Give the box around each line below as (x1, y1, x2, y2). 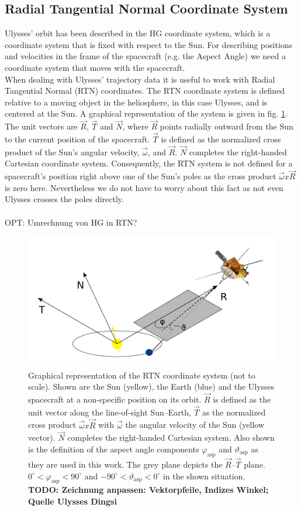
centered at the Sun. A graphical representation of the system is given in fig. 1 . (5, 107, 288, 120)
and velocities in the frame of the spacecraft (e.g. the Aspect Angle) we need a (5, 50, 286, 62)
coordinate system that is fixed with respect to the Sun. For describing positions (5, 38, 293, 50)
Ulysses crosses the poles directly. (5, 193, 124, 205)
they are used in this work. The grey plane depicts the (28, 458, 223, 470)
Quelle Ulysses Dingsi (28, 495, 117, 507)
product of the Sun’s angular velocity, (5, 145, 140, 158)
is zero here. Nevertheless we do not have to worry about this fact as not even (5, 181, 283, 193)
